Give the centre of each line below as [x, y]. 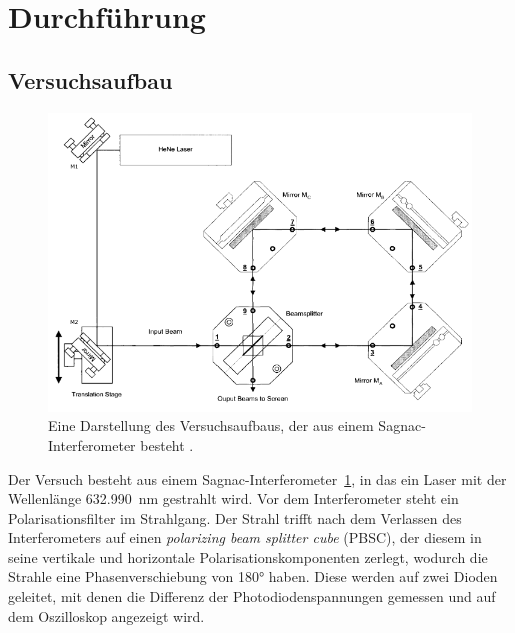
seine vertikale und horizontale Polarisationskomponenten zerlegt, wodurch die [248, 556]
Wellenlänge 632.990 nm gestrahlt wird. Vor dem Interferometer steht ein [233, 498]
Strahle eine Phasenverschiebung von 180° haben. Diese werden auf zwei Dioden [253, 576]
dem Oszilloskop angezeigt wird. [106, 615]
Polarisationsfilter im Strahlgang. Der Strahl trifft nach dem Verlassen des [235, 517]
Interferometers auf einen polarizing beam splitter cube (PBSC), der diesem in [245, 537]
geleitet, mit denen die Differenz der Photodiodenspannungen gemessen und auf [252, 596]
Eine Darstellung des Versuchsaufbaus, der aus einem [211, 425]
